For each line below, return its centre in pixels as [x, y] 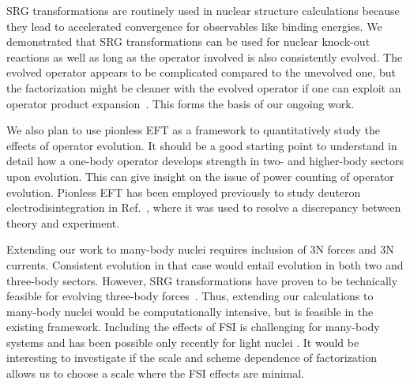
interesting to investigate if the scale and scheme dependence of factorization [192, 358]
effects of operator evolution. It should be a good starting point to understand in [202, 145]
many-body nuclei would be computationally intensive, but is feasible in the [190, 311]
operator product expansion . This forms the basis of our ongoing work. [181, 103]
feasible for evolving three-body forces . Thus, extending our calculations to [190, 296]
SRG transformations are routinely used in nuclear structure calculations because [203, 10]
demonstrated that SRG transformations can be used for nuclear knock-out [188, 41]
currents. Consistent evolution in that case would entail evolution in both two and [205, 264]
